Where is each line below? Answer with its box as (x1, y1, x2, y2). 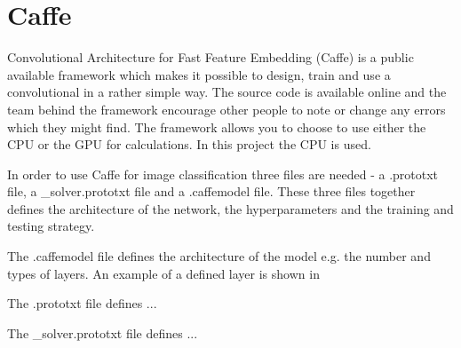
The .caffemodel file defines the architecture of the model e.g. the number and (7, 247, 431, 265)
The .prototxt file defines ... (7, 294, 157, 312)
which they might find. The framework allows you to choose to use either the (7, 117, 426, 136)
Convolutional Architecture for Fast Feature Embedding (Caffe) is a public (7, 48, 414, 67)
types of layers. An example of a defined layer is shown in (7, 264, 320, 282)
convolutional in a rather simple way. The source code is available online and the (7, 83, 447, 101)
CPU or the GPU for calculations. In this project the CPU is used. (7, 135, 371, 154)
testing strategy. (7, 217, 95, 235)
